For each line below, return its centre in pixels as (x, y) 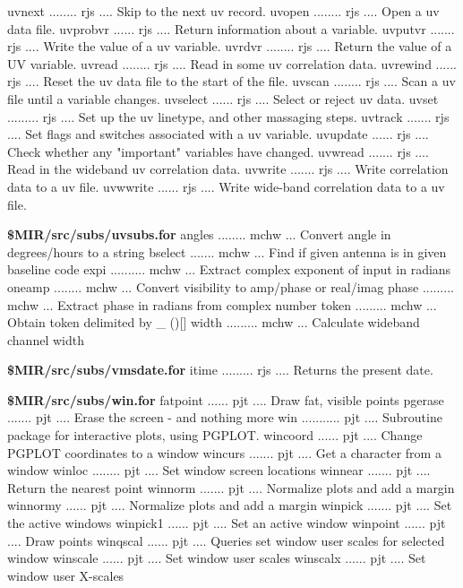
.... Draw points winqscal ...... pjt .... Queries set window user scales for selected (226, 540)
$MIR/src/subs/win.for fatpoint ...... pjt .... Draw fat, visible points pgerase (226, 399)
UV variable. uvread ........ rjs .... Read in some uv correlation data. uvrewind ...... (232, 63)
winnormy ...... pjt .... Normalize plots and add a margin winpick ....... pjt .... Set (230, 505)
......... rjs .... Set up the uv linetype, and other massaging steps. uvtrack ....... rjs (228, 116)
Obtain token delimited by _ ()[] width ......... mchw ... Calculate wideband (214, 322)
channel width (46, 339)
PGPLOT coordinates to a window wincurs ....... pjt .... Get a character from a (224, 452)
